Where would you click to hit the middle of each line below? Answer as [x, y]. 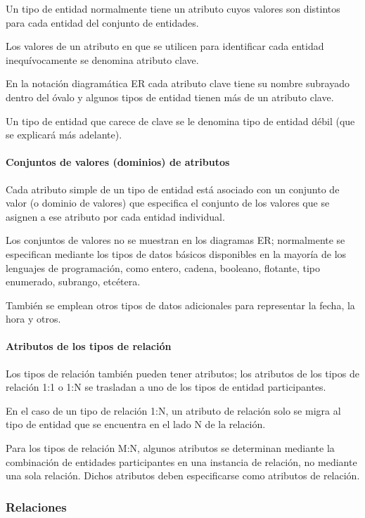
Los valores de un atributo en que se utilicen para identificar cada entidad [165, 46]
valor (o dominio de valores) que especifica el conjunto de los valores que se [168, 203]
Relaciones [36, 506]
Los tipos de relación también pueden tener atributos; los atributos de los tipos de [182, 373]
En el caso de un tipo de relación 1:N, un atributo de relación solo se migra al [173, 410]
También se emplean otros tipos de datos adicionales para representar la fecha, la [180, 305]
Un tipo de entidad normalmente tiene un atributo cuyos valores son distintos [173, 8]
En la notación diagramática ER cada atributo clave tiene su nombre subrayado [178, 83]
